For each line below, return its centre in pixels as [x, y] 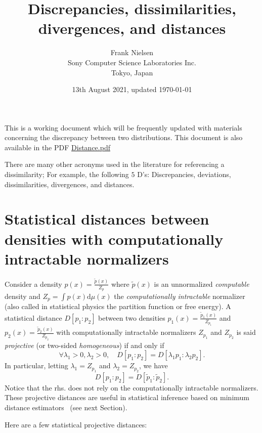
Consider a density [33, 284]
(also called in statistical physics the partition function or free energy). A [118, 306]
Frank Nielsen [132, 52]
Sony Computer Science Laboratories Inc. [132, 62]
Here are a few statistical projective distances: [76, 424]
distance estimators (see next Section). [66, 407]
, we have [153, 365]
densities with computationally [114, 239]
